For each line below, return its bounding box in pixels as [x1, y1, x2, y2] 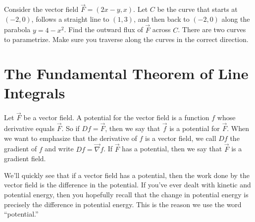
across [152, 24, 171, 35]
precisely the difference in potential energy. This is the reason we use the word [4, 199, 242, 209]
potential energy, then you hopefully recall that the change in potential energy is [4, 189, 249, 199]
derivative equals [4, 123, 55, 133]
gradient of [4, 143, 37, 154]
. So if [61, 123, 80, 133]
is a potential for [169, 123, 220, 133]
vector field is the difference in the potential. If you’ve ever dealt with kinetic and [4, 179, 251, 190]
